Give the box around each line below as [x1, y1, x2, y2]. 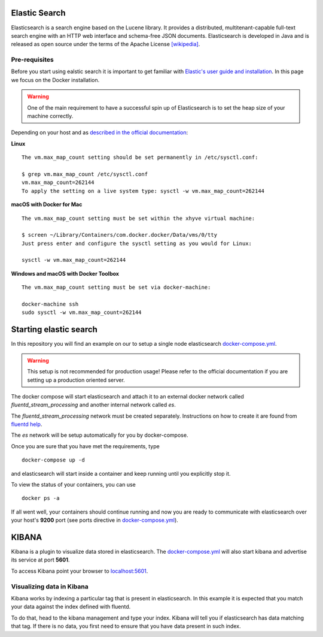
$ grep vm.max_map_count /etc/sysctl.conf [22, 171, 148, 177]
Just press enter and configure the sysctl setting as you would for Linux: [22, 240, 252, 247]
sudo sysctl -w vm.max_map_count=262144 [22, 309, 142, 316]
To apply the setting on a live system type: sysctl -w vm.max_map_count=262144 [22, 188, 265, 194]
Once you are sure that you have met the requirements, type [11, 442, 160, 449]
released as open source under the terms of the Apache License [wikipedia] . [11, 41, 200, 48]
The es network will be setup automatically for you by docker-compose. [11, 431, 188, 439]
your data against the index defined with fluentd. [11, 603, 131, 611]
